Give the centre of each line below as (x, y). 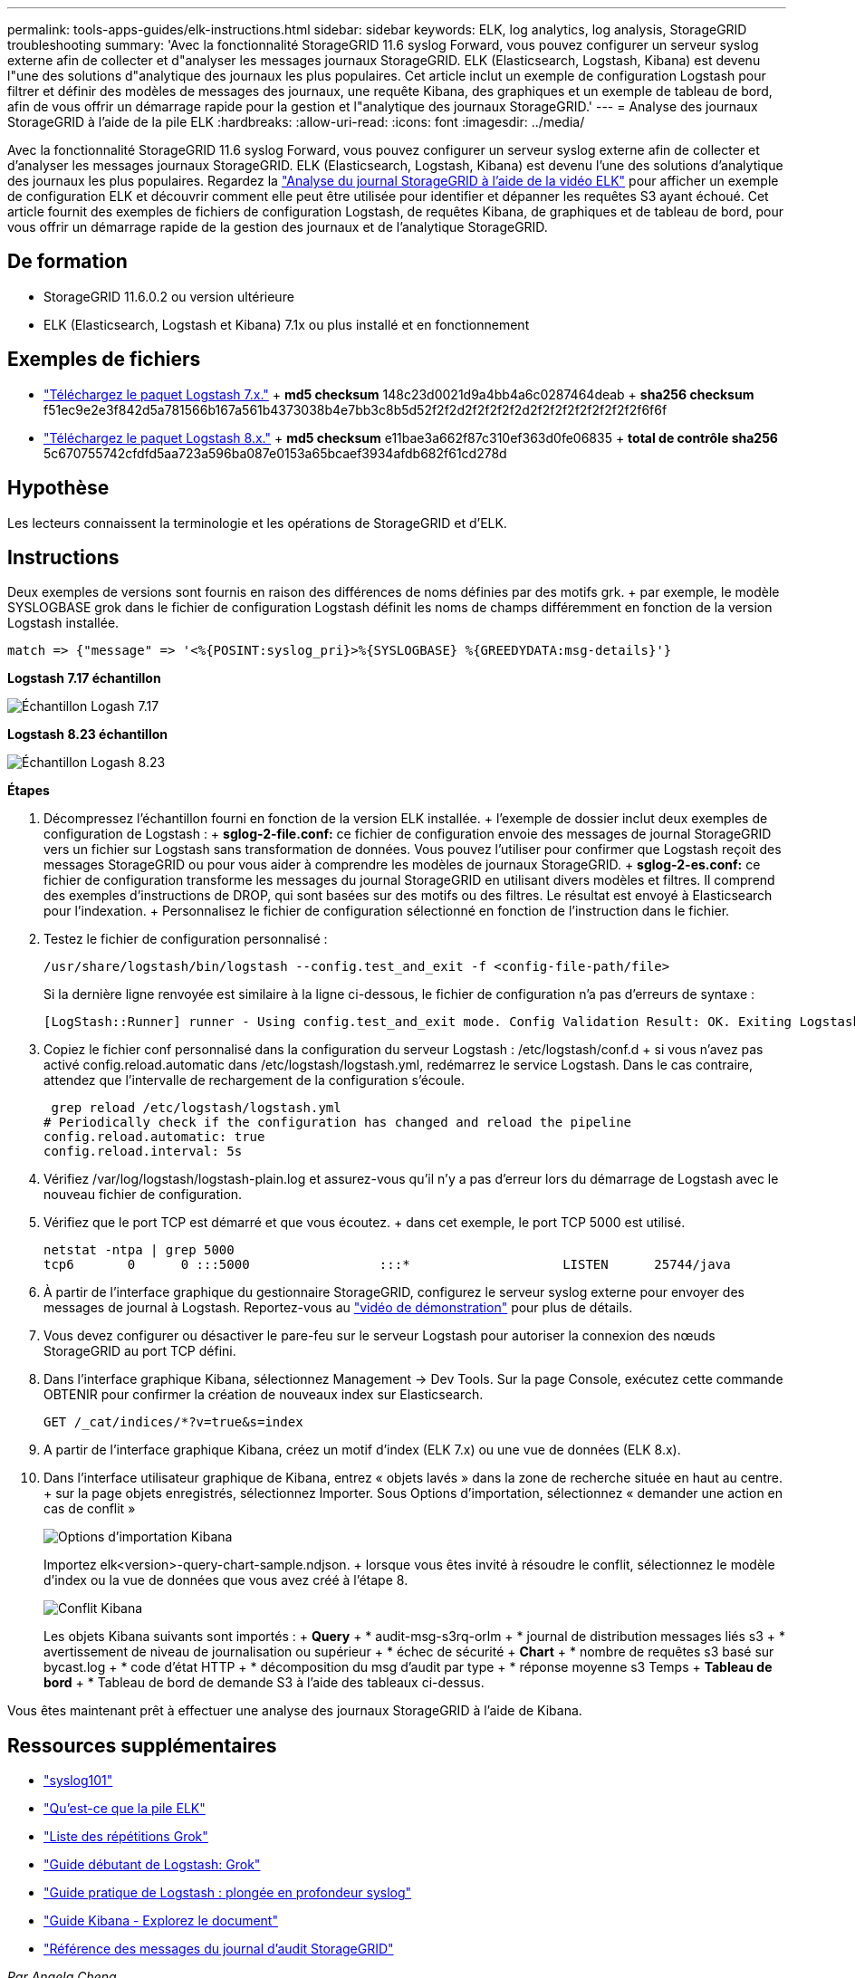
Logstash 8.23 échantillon (87, 735)
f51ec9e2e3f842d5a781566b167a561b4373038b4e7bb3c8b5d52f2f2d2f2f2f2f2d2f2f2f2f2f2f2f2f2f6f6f (355, 409)
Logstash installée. (63, 623)
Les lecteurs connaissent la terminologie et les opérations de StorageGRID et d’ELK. (257, 523)
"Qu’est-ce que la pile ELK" (125, 1809)
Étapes (29, 791)
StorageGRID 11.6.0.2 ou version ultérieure (169, 296)
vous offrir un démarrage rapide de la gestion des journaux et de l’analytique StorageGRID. (278, 227)
